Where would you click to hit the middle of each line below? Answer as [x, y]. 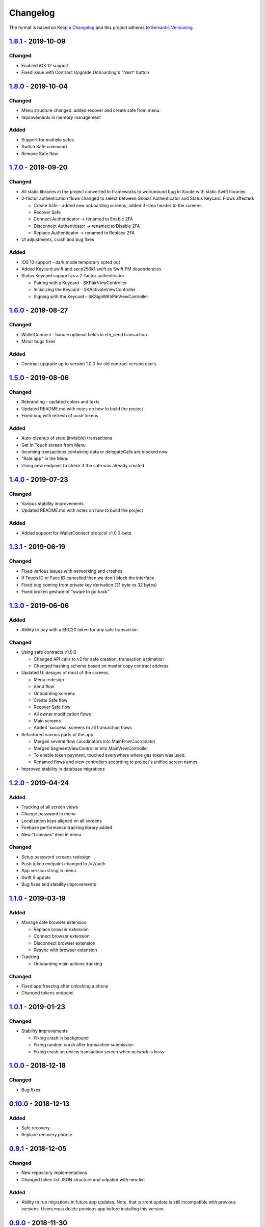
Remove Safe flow [40, 153]
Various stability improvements [53, 504]
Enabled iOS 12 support [45, 65]
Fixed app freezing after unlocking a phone [65, 986]
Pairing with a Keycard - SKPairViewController [80, 283]
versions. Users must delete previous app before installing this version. [93, 1209]
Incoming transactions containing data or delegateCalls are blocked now [94, 452]
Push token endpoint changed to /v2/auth [63, 864]
